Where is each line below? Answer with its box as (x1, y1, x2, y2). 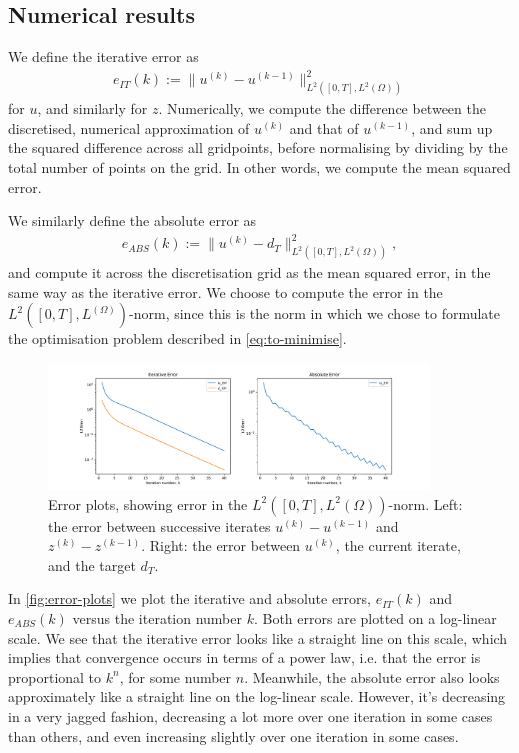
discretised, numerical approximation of (8, 117, 250, 138)
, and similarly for (37, 98, 148, 119)
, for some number (119, 666, 232, 687)
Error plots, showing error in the (48, 493, 248, 514)
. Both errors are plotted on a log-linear (253, 607, 497, 628)
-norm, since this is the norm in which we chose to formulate (129, 303, 501, 324)
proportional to (8, 666, 102, 687)
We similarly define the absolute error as (8, 210, 257, 231)
